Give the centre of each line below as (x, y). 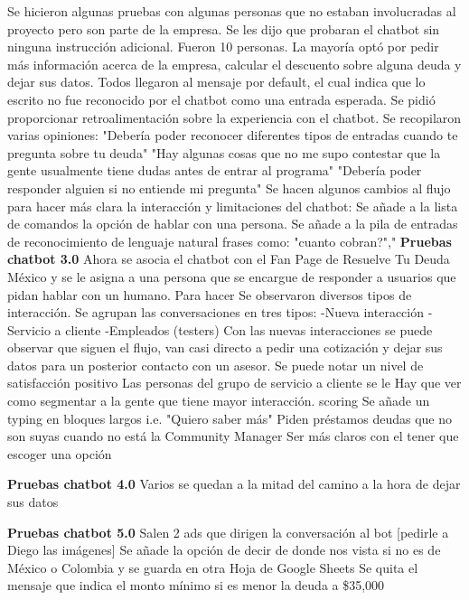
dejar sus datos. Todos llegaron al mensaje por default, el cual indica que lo (216, 82)
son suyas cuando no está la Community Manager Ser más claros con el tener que (233, 436)
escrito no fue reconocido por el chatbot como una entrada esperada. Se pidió (221, 99)
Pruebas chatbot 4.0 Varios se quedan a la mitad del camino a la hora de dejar (234, 484)
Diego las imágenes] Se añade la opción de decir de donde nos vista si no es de (224, 550)
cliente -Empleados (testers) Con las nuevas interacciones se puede (249, 329)
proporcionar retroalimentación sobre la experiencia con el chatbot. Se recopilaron (234, 117)
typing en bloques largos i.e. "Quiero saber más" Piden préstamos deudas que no (230, 418)
